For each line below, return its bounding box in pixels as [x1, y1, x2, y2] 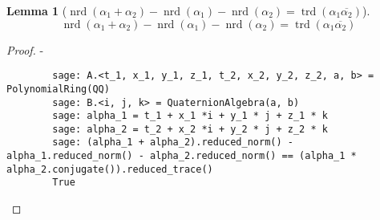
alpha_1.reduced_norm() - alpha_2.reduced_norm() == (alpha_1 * [6, 150, 357, 162]
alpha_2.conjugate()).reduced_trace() [6, 163, 213, 175]
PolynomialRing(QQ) [6, 83, 110, 95]
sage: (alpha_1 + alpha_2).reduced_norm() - [52, 136, 293, 149]
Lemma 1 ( [6, 2, 67, 18]
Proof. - [6, 41, 44, 58]
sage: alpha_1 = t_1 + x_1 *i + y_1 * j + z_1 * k [52, 110, 328, 122]
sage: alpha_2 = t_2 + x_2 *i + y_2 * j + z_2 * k [52, 123, 328, 135]
